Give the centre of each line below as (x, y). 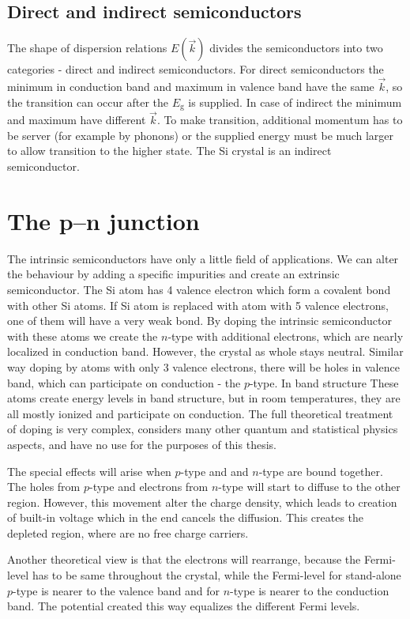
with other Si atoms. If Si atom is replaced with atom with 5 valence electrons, (198, 305)
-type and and (214, 471)
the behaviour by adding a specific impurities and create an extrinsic (173, 274)
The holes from (44, 487)
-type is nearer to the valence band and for (116, 590)
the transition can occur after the (88, 102)
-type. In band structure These (324, 382)
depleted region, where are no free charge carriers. (128, 532)
